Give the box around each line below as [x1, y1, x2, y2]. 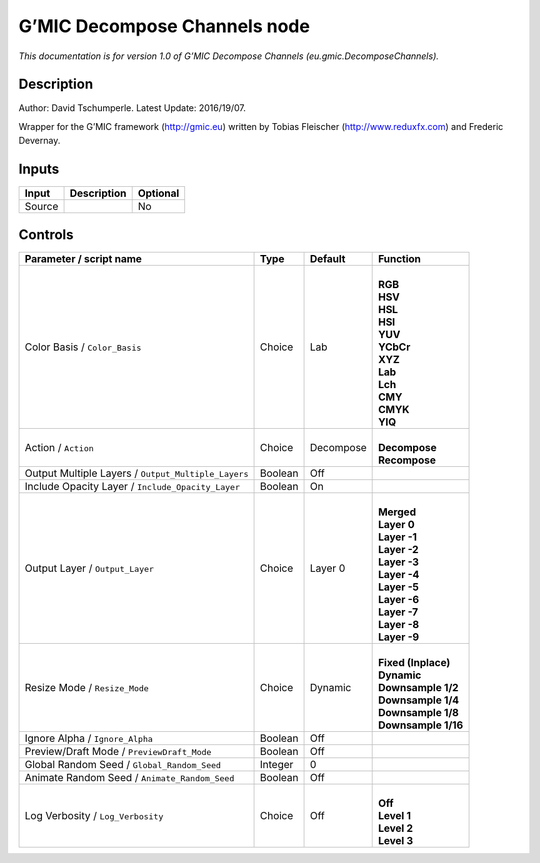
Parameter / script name [24, 251, 142, 265]
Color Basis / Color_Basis [24, 340, 142, 354]
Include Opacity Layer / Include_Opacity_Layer [24, 479, 240, 493]
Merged [378, 505, 417, 519]
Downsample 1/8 [378, 705, 459, 719]
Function [378, 251, 422, 265]
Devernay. [18, 135, 61, 147]
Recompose [378, 453, 437, 467]
